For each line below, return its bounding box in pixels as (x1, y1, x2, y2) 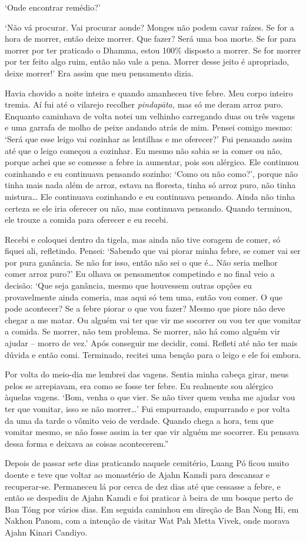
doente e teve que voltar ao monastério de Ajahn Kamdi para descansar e (5, 468, 270, 480)
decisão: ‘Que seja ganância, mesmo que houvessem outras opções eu (5, 279, 252, 292)
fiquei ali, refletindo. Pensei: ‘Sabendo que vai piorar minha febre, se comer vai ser (5, 245, 301, 257)
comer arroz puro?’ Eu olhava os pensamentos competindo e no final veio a (5, 267, 275, 280)
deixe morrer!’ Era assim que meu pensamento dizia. (5, 66, 194, 79)
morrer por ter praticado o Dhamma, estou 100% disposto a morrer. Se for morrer (5, 44, 301, 56)
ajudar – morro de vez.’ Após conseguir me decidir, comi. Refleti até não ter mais (5, 337, 298, 349)
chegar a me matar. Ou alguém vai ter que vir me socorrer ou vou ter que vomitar (5, 313, 301, 326)
